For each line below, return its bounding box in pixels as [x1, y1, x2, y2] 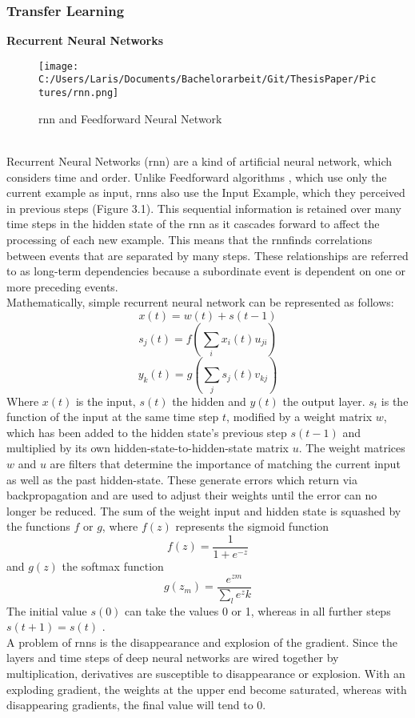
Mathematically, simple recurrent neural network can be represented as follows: [6, 294, 394, 311]
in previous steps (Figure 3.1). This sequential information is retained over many [6, 199, 401, 216]
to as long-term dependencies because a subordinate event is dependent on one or [6, 263, 406, 279]
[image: [38, 60, 79, 72]
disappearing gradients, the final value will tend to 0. [6, 696, 266, 713]
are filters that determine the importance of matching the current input [50, 455, 401, 471]
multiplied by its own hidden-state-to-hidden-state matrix [6, 439, 289, 456]
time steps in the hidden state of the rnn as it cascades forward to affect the [6, 215, 380, 232]
